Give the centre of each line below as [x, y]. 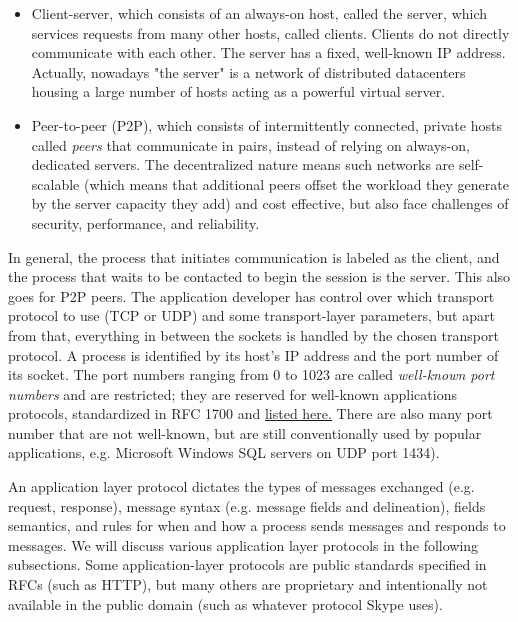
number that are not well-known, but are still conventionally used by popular [245, 432]
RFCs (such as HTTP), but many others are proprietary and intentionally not [248, 584]
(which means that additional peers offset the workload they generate [296, 183]
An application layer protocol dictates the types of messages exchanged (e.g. [241, 486]
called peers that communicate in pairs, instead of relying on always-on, [250, 144]
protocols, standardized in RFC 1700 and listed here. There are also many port [250, 413]
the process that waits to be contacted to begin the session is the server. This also [259, 276]
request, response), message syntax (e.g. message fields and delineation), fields [247, 505]
